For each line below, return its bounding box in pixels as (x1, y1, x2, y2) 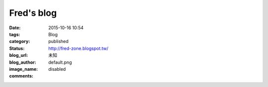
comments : (9, 73, 33, 79)
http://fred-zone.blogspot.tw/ (48, 45, 109, 51)
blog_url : (9, 52, 28, 58)
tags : (9, 31, 20, 37)
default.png (48, 59, 72, 65)
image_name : (9, 66, 38, 72)
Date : (9, 25, 21, 31)
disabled (48, 66, 66, 72)
